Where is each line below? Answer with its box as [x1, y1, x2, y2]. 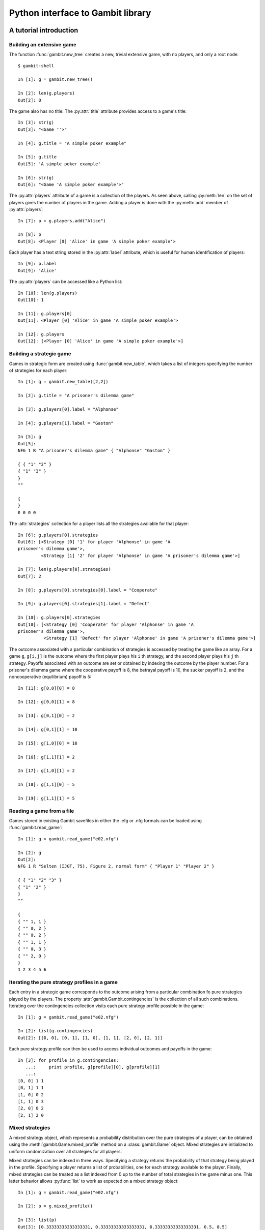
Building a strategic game [9, 350, 71, 357]
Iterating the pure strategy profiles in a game [9, 979, 118, 986]
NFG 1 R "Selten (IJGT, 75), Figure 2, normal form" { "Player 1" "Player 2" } [18, 863, 214, 869]
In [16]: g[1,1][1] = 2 [18, 754, 75, 760]
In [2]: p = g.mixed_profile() [18, 1203, 93, 1209]
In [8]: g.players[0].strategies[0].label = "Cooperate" [18, 587, 158, 593]
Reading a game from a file [9, 807, 75, 814]
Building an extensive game [9, 41, 77, 48]
